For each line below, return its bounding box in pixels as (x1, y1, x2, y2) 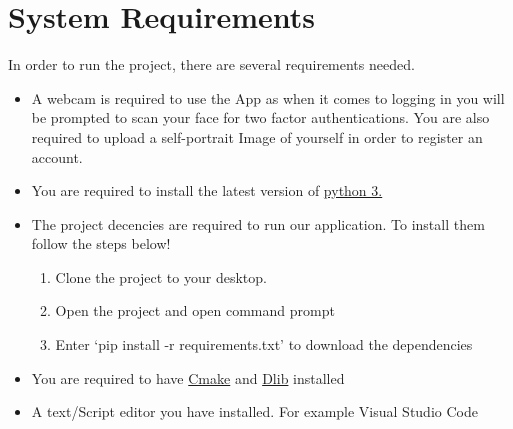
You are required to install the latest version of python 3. (31, 180, 383, 201)
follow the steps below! (31, 233, 171, 254)
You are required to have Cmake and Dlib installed (31, 367, 345, 388)
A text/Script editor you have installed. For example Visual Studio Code (31, 401, 478, 422)
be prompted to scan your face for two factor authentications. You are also (31, 107, 490, 128)
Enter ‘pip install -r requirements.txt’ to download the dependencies (55, 334, 473, 355)
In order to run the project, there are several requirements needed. (8, 54, 415, 75)
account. (31, 146, 83, 167)
